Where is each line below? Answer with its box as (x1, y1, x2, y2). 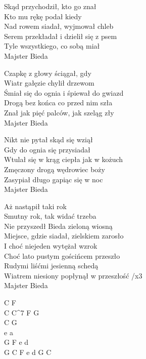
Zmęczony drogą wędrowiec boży (4, 164, 105, 174)
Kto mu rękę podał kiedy (4, 11, 82, 21)
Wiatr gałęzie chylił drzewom (4, 77, 94, 88)
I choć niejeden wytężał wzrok (4, 241, 98, 251)
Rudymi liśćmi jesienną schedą (4, 260, 99, 271)
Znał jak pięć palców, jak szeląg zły (4, 107, 114, 117)
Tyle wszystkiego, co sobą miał (4, 41, 100, 51)
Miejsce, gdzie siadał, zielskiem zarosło (4, 230, 124, 241)
